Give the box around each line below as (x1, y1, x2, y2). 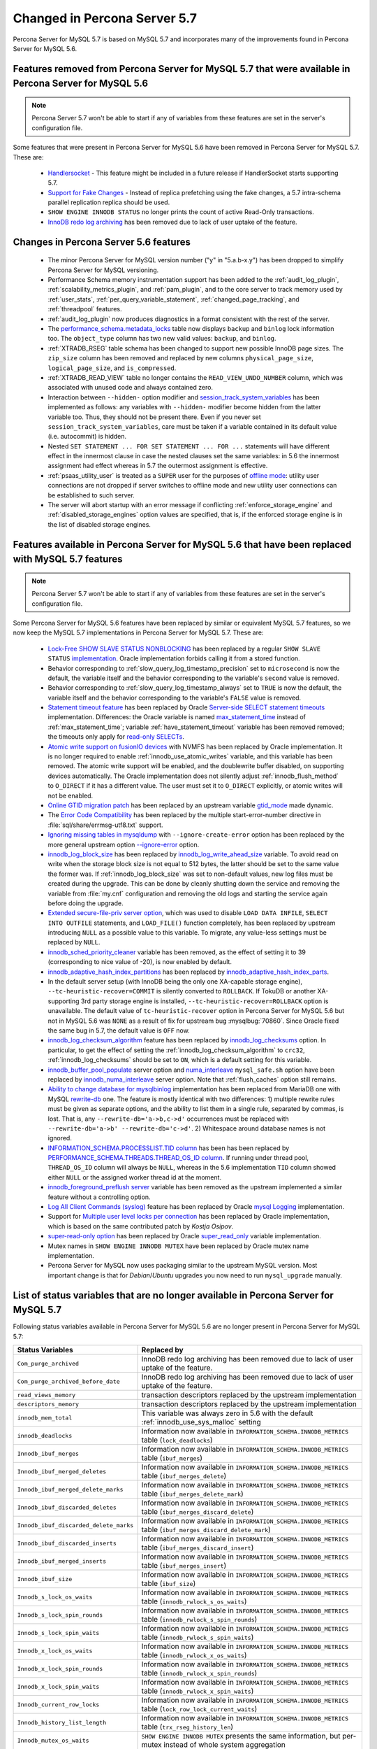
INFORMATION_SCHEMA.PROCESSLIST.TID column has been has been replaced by (47, 1144, 290, 1152)
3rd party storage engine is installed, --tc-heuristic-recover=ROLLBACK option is (80, 997, 329, 1005)
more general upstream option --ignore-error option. (47, 840, 200, 849)
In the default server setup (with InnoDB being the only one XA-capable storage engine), (47, 977, 303, 986)
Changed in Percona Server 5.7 (13, 10, 197, 26)
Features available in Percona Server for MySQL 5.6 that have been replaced (13, 539, 352, 551)
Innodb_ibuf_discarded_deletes (17, 1503, 117, 1511)
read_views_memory (17, 1391, 76, 1399)
